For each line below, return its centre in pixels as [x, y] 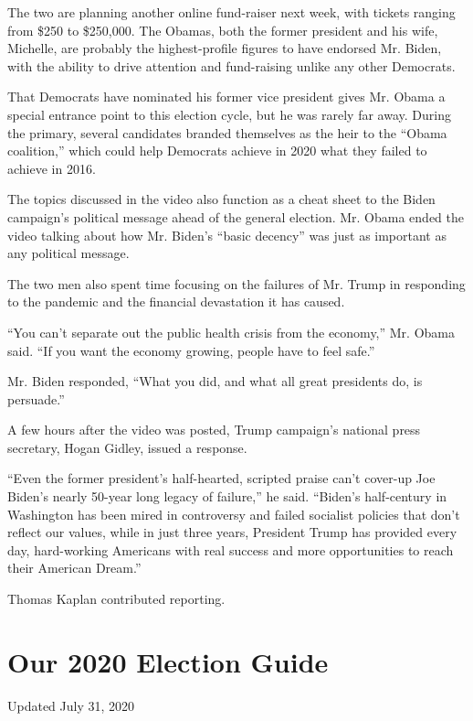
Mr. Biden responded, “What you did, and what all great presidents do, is [215, 381]
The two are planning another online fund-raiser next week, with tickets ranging [231, 12]
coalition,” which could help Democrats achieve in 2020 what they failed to [217, 151]
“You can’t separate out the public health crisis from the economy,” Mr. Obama [231, 332]
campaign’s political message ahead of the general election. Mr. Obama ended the [236, 216]
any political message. [68, 253]
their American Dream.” [74, 568]
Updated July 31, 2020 [71, 705]
